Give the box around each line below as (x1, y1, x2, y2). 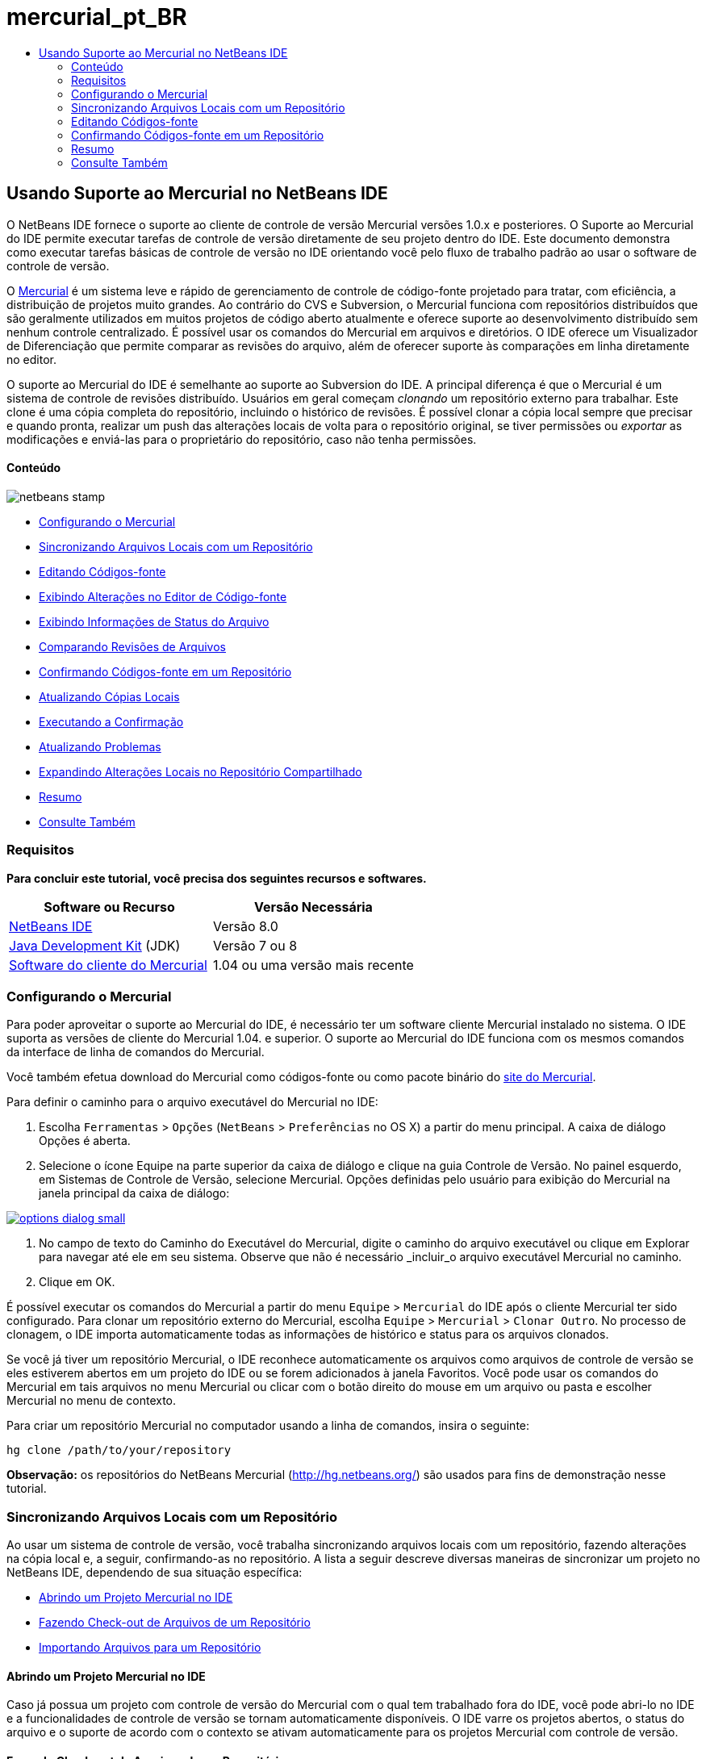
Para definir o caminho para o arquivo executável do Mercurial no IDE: (6, 1095, 378, 1109)
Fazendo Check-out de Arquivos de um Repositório (39, 1615, 311, 1630)
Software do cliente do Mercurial (9, 956, 207, 973)
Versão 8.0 (212, 917, 278, 934)
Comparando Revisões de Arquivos (39, 639, 226, 654)
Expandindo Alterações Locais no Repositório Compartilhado (39, 764, 362, 779)
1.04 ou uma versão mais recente (212, 956, 414, 973)
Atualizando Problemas (39, 739, 161, 754)
